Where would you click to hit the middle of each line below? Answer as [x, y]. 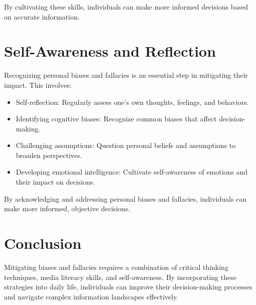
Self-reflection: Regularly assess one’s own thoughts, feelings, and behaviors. [132, 102]
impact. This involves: [38, 85]
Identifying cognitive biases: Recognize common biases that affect [116, 119]
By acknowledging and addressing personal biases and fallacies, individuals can [125, 198]
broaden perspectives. [49, 155]
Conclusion [43, 243]
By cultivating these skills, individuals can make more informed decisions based [126, 7]
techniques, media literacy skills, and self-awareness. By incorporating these [120, 277]
